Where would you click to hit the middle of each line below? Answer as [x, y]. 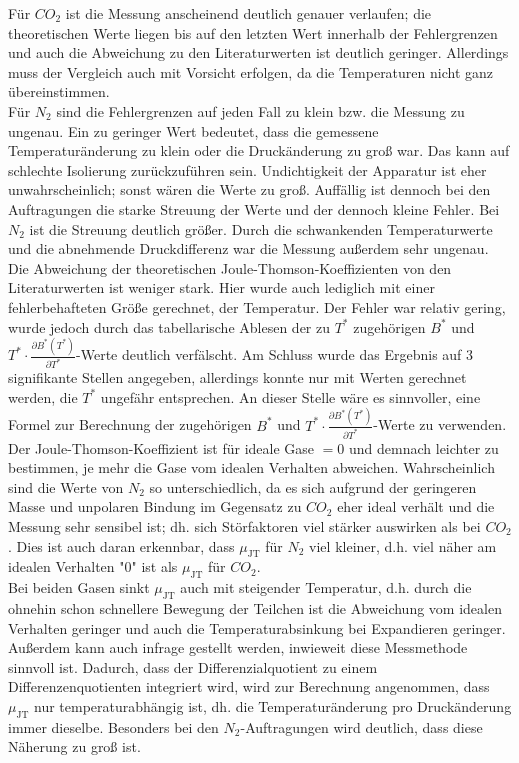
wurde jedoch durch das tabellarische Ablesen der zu [169, 326]
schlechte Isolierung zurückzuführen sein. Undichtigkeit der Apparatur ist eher [247, 169]
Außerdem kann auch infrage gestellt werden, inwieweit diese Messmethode [238, 647]
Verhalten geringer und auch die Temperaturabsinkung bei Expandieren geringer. [257, 627]
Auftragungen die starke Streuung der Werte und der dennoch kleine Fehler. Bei [254, 208]
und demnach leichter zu [424, 447]
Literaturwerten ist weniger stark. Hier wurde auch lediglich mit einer [221, 287]
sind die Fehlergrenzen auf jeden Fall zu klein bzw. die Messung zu [260, 110]
